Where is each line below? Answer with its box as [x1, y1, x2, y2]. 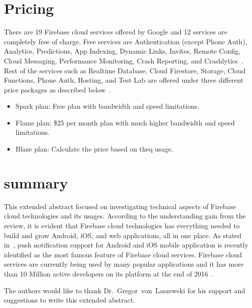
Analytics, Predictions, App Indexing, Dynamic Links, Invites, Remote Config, [4, 46, 241, 56]
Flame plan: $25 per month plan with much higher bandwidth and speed [15, 117, 235, 127]
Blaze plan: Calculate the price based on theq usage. [15, 144, 173, 154]
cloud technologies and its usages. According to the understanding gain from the [4, 211, 246, 221]
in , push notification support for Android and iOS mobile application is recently [4, 240, 249, 250]
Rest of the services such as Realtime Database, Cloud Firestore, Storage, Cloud [4, 65, 246, 75]
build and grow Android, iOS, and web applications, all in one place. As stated [4, 230, 242, 240]
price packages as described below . [4, 84, 111, 94]
